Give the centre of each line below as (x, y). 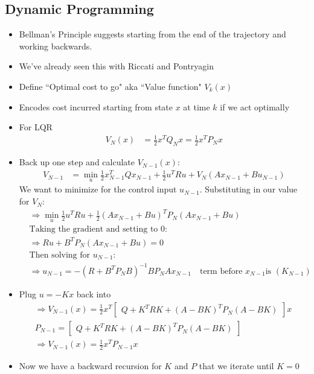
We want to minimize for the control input (98, 189)
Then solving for (60, 255)
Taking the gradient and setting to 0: (98, 230)
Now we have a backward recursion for (90, 366)
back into (94, 293)
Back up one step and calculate (77, 162)
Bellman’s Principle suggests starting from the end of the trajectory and (152, 34)
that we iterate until (236, 366)
